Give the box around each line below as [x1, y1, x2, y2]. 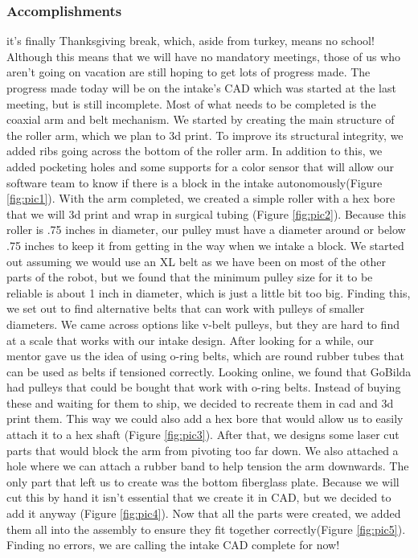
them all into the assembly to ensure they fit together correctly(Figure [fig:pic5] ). [6, 520, 406, 537]
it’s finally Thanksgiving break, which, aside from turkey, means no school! [6, 32, 375, 49]
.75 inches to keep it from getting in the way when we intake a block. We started [6, 236, 404, 253]
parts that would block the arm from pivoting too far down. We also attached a [6, 441, 399, 458]
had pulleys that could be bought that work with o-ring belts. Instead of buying [6, 379, 401, 396]
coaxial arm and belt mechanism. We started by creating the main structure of [6, 111, 395, 128]
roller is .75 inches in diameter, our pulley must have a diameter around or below [6, 221, 406, 238]
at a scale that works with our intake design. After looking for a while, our [6, 331, 374, 348]
